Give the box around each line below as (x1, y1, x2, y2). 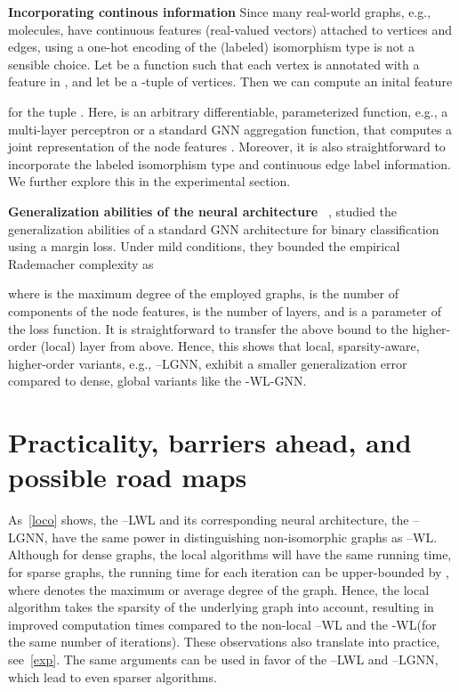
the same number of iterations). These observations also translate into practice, (8, 632, 440, 651)
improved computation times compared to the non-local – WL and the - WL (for (8, 615, 437, 633)
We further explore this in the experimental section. (8, 172, 291, 191)
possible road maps (8, 459, 247, 495)
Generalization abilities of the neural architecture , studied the (8, 201, 397, 220)
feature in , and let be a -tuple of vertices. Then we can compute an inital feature (8, 72, 453, 91)
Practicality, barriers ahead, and (8, 424, 412, 460)
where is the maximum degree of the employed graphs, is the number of (8, 284, 399, 303)
